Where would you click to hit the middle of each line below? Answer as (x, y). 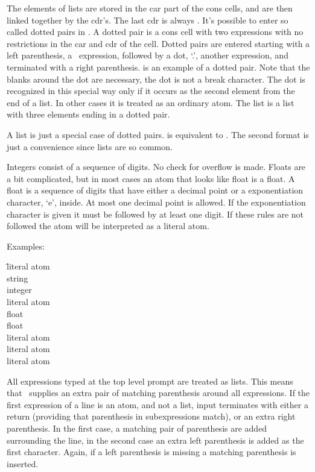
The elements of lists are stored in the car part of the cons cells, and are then (150, 8)
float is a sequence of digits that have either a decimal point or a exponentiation (155, 190)
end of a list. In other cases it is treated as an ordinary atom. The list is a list (151, 102)
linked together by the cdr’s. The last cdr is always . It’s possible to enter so (148, 20)
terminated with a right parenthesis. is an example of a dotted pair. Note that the (158, 67)
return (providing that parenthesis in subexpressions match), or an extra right (151, 416)
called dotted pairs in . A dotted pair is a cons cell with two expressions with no (155, 32)
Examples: (26, 246)
